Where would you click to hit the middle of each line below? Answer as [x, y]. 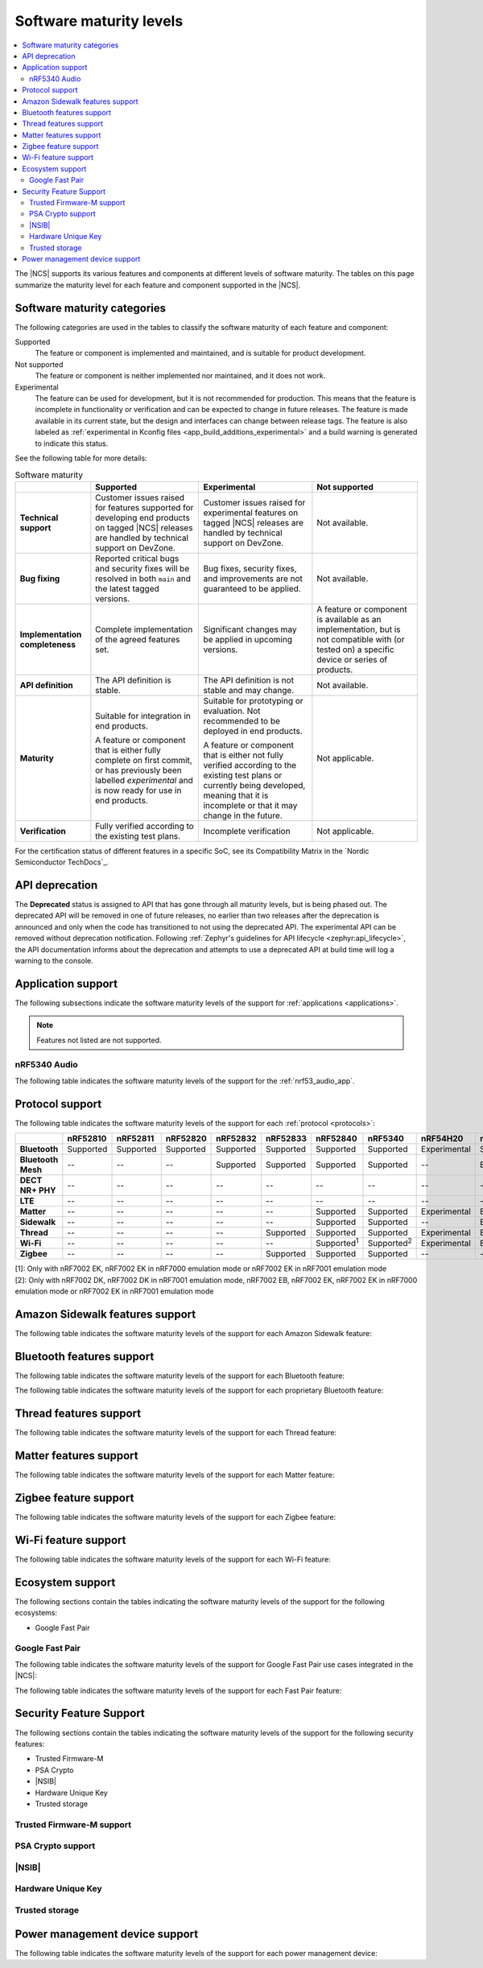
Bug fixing [40, 578]
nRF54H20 [442, 1139]
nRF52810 [87, 1139]
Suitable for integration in [143, 716]
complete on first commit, [144, 760]
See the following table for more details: [81, 458]
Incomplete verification [247, 831]
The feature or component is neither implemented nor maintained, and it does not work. [180, 376]
